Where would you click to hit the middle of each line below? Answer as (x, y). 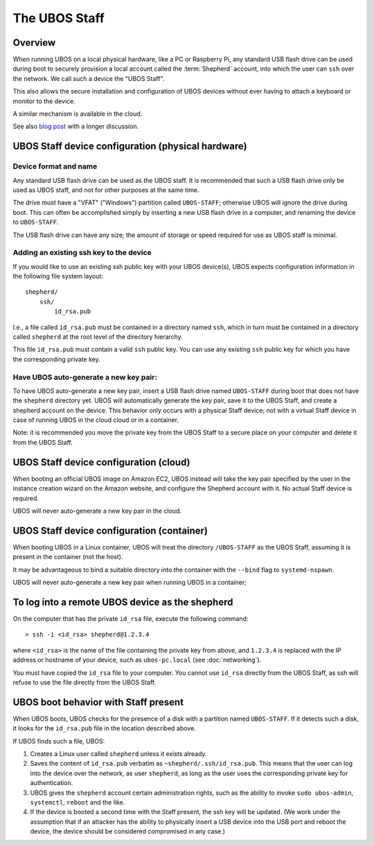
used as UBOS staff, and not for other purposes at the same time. (106, 190)
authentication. (52, 783)
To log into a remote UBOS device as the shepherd (123, 602)
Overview (34, 43)
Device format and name (55, 166)
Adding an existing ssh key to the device (82, 253)
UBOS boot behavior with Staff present (98, 702)
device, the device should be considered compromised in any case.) (127, 831)
